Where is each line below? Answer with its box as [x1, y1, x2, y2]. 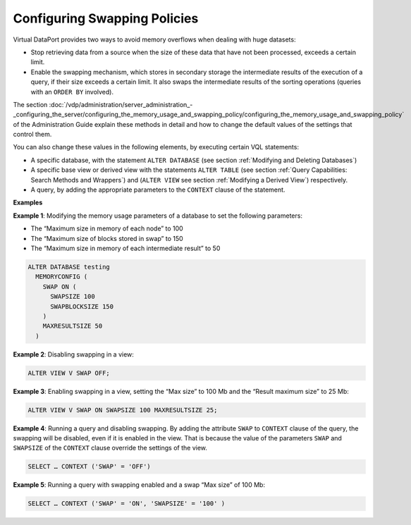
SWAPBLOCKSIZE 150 [50, 302, 114, 310]
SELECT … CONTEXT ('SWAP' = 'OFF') [27, 462, 151, 471]
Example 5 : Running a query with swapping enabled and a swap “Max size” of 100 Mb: [13, 481, 266, 489]
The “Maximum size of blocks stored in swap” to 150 [30, 234, 183, 242]
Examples [13, 198, 43, 207]
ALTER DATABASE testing [27, 263, 111, 271]
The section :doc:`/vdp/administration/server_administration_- [13, 100, 193, 109]
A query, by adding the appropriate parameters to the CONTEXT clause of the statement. [30, 185, 286, 194]
